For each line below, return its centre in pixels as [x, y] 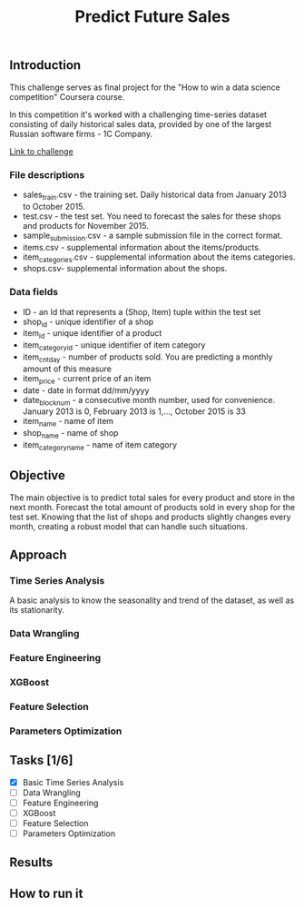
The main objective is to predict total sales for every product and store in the [152, 498]
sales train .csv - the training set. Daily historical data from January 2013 [155, 195]
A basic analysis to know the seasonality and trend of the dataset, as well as [152, 600]
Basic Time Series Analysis [73, 782]
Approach [38, 554]
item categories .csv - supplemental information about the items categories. [159, 258]
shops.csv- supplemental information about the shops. [125, 269]
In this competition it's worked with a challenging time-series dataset [138, 114]
